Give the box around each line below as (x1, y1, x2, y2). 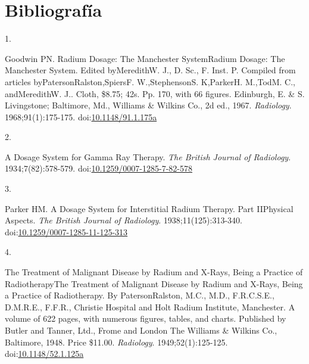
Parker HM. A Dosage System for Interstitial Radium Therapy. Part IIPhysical (5, 202, 294, 214)
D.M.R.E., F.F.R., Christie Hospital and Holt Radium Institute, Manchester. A (5, 300, 295, 313)
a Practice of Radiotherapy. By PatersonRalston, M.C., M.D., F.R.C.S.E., (5, 289, 274, 301)
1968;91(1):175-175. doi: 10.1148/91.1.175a (5, 110, 157, 123)
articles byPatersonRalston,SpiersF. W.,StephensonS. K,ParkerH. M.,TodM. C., (5, 75, 295, 88)
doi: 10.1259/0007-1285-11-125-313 (5, 225, 128, 238)
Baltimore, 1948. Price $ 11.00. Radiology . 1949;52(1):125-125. (5, 335, 228, 348)
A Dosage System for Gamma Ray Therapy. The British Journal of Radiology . (5, 150, 291, 163)
